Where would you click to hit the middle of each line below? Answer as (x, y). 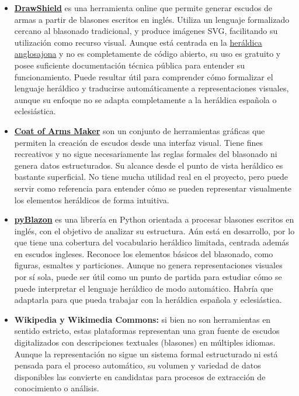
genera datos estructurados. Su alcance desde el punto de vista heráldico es (149, 165)
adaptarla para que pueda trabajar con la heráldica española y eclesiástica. (148, 300)
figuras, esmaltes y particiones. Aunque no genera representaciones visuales (148, 265)
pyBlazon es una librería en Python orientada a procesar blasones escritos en (154, 219)
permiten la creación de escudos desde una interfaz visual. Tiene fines (138, 142)
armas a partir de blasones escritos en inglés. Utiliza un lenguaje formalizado (152, 19)
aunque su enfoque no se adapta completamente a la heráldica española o (145, 99)
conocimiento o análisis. (57, 388)
